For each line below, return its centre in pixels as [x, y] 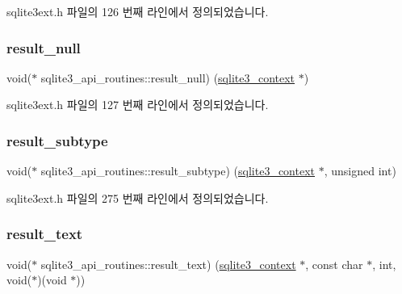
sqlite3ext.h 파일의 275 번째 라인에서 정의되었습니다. [138, 197]
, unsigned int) [360, 171]
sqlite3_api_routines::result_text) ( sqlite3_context [168, 264]
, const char [334, 264]
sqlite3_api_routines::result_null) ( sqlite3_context [168, 77]
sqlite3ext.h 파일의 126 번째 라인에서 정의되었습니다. [138, 11]
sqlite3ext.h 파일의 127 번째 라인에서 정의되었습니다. [138, 105]
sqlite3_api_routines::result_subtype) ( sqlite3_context [178, 171]
